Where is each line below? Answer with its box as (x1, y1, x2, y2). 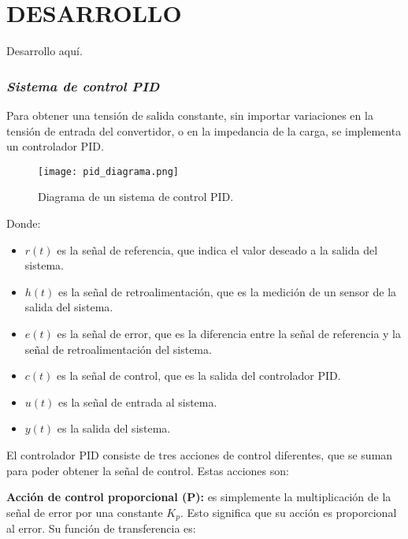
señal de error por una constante (6, 504, 163, 520)
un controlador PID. (6, 138, 104, 154)
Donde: (6, 214, 41, 231)
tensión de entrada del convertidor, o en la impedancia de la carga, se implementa (6, 122, 402, 139)
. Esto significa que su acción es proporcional (180, 504, 397, 520)
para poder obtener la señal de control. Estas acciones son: (6, 462, 289, 478)
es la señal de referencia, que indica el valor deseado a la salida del (57, 241, 378, 258)
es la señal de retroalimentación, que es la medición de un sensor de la (58, 283, 397, 299)
